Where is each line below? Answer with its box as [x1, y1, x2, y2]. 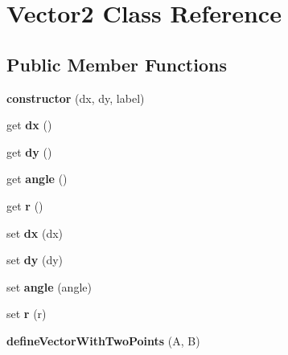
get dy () [6, 143, 52, 160]
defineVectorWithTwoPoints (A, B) [6, 332, 200, 349]
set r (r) [6, 305, 47, 322]
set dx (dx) [6, 224, 64, 241]
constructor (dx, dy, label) [6, 89, 145, 106]
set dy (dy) [6, 251, 64, 268]
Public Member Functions [6, 51, 227, 76]
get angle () [6, 170, 68, 187]
